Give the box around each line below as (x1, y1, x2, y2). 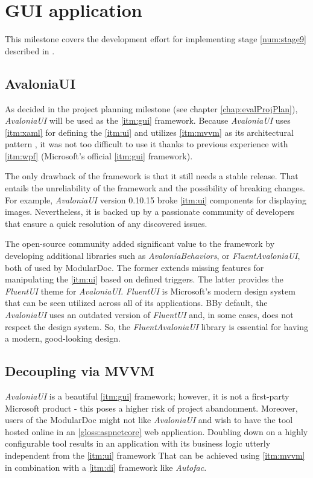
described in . (5, 44, 55, 57)
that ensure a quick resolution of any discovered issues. (5, 217, 207, 229)
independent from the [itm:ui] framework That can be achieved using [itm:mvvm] (5, 448, 305, 461)
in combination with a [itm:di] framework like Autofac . (5, 460, 207, 473)
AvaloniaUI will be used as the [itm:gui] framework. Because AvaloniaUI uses (5, 114, 291, 127)
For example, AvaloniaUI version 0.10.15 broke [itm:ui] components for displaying (5, 193, 306, 206)
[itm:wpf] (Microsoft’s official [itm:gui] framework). (5, 149, 193, 162)
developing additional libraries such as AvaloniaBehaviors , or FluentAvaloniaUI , (5, 249, 300, 262)
